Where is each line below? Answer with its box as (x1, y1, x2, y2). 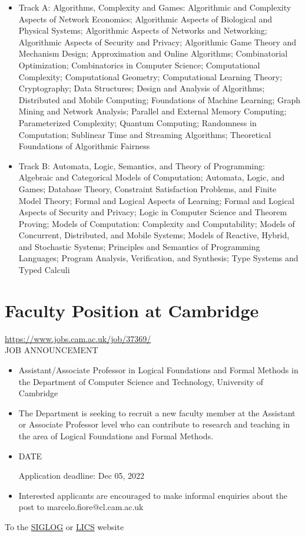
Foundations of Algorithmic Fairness (18, 140, 150, 152)
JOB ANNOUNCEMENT (5, 344, 98, 356)
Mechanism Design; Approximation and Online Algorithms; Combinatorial (18, 47, 288, 60)
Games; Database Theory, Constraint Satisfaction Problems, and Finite (18, 182, 277, 195)
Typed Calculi (18, 264, 70, 276)
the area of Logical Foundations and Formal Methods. (18, 429, 214, 442)
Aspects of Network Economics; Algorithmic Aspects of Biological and (18, 12, 272, 25)
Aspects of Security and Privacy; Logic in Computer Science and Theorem (18, 206, 287, 218)
